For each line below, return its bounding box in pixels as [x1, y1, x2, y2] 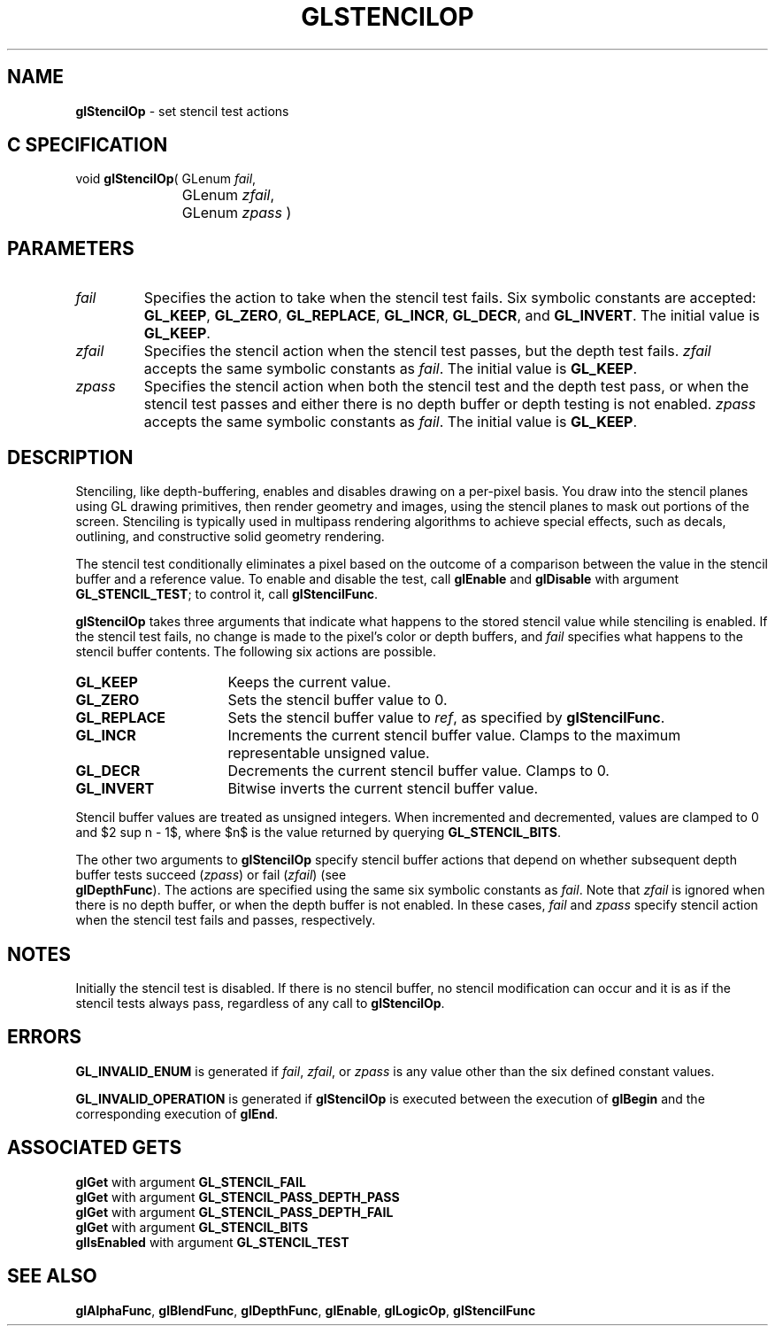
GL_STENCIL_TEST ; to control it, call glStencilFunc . [75, 586, 379, 602]
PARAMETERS [7, 236, 134, 260]
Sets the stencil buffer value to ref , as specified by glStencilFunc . [227, 709, 665, 727]
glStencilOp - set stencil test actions [75, 103, 289, 119]
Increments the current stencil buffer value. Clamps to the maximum [227, 726, 681, 745]
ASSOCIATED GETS [7, 1136, 182, 1159]
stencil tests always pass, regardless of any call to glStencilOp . [75, 995, 445, 1011]
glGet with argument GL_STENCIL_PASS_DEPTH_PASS [75, 1189, 400, 1205]
